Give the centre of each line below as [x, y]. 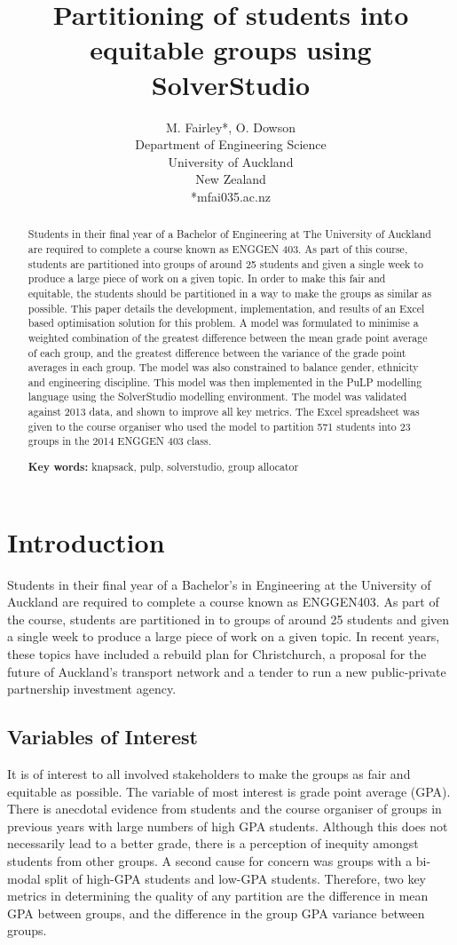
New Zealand [231, 179]
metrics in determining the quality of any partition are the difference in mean [218, 896]
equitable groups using [231, 49]
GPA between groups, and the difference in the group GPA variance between [216, 913]
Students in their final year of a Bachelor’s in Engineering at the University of [219, 584]
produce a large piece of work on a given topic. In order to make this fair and [207, 278]
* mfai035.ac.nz [231, 196]
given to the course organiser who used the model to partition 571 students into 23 [219, 426]
